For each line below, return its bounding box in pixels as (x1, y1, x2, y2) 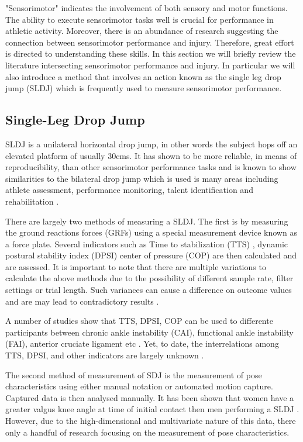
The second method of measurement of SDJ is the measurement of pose (5, 368, 262, 381)
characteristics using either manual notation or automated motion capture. (5, 380, 273, 392)
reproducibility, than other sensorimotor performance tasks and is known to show (5, 161, 297, 173)
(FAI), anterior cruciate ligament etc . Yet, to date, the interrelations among (5, 337, 279, 350)
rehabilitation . (5, 195, 59, 207)
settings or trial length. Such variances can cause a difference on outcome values (5, 284, 292, 296)
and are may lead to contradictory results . (5, 295, 159, 307)
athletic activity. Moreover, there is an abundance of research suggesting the (5, 25, 278, 37)
